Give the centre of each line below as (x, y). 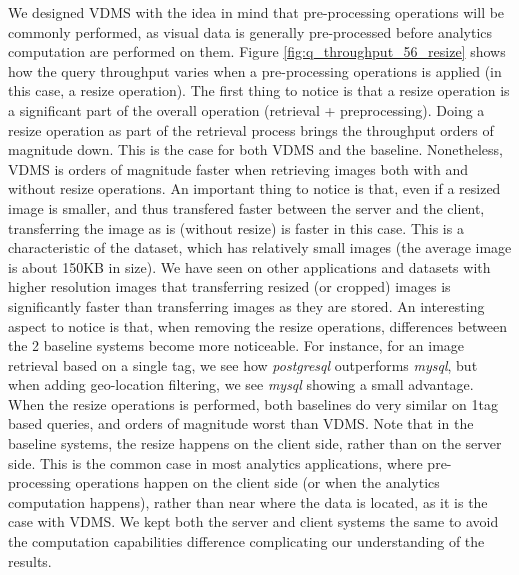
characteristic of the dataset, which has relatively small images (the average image (260, 247)
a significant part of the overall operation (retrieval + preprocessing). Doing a (246, 109)
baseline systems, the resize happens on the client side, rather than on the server (255, 443)
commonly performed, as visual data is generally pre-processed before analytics (250, 31)
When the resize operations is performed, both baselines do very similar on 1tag (253, 403)
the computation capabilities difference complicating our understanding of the (246, 541)
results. (30, 560)
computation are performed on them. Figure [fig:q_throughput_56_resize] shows (257, 51)
